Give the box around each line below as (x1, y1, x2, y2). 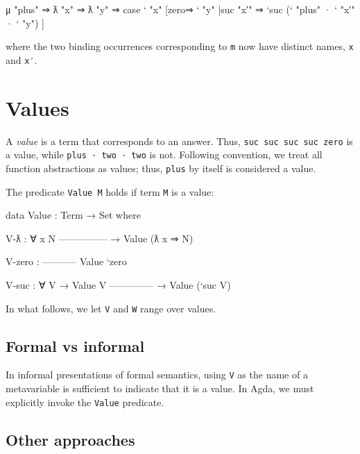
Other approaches (6, 428, 135, 450)
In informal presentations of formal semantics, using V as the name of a (6, 367, 308, 382)
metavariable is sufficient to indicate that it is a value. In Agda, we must (6, 381, 314, 396)
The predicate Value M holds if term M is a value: (6, 184, 214, 199)
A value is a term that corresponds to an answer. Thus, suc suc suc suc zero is (6, 133, 353, 148)
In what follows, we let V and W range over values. (6, 301, 216, 315)
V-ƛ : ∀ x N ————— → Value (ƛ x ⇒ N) (6, 230, 194, 245)
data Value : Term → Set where (6, 208, 141, 222)
